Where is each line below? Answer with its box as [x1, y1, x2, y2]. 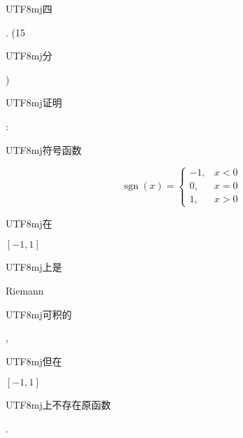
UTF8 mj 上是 [6, 260, 62, 274]
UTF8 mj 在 [6, 216, 52, 230]
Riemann [6, 283, 44, 297]
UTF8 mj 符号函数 [6, 142, 82, 157]
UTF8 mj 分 [6, 48, 52, 63]
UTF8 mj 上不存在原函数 [6, 397, 111, 412]
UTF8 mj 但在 [6, 353, 62, 368]
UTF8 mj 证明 [6, 95, 62, 110]
